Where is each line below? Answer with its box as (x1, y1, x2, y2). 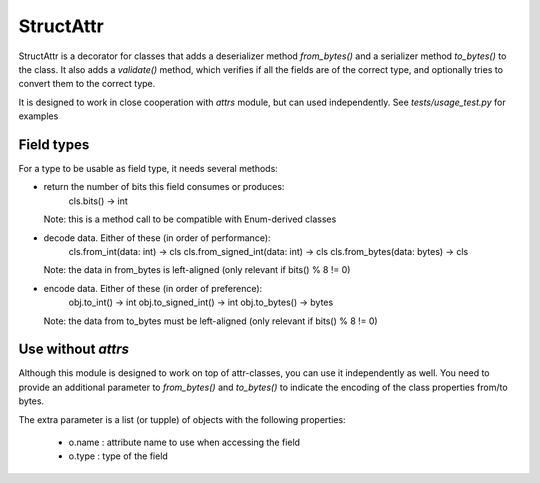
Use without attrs (18, 341, 130, 358)
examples (18, 110, 59, 122)
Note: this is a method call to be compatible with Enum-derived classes (43, 213, 337, 225)
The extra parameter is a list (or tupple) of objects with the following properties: (18, 413, 346, 425)
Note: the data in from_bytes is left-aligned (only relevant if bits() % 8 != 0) (43, 264, 351, 276)
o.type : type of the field (68, 450, 169, 462)
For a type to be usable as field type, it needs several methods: (18, 163, 279, 175)
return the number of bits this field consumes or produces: (43, 181, 285, 193)
